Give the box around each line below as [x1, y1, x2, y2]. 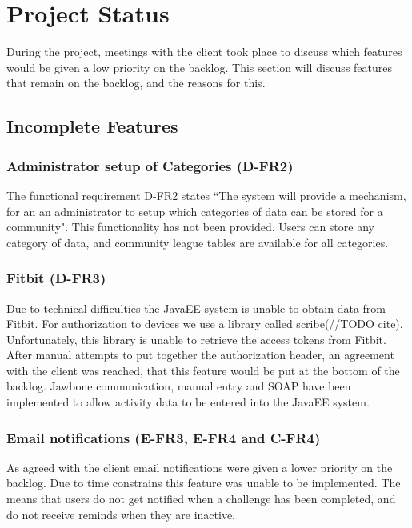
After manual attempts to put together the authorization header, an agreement [6, 346, 394, 363]
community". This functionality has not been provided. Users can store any [6, 218, 374, 235]
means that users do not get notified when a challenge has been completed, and [6, 490, 396, 507]
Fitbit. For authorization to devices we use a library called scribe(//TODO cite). [6, 315, 403, 332]
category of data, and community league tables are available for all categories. [6, 234, 389, 250]
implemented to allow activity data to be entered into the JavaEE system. [6, 394, 370, 410]
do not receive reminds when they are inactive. [6, 506, 236, 522]
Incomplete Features [6, 114, 178, 138]
